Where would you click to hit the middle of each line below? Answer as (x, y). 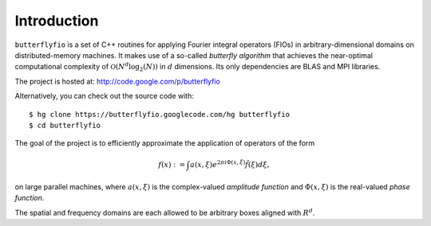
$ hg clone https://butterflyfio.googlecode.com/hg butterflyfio (160, 114)
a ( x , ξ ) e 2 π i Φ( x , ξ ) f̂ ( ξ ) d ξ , (230, 164)
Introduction (57, 21)
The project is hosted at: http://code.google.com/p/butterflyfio (118, 81)
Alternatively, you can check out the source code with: (105, 96)
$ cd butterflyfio (65, 125)
